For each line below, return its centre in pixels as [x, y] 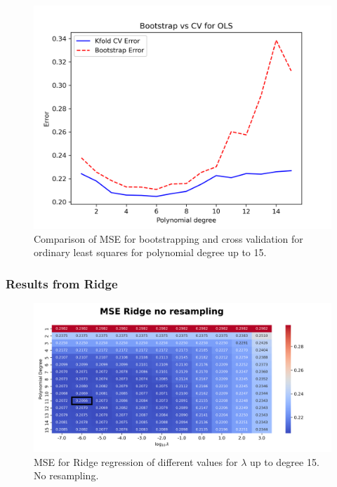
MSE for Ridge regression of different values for [136, 461]
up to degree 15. [285, 461]
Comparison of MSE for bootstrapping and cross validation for [168, 238]
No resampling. [66, 475]
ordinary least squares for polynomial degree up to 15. [150, 252]
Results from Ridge [62, 283]
